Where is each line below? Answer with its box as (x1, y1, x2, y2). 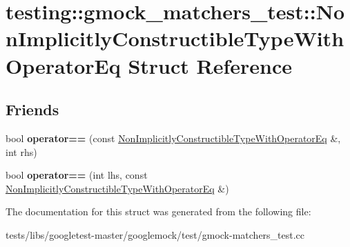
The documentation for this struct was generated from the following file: (6, 204, 311, 219)
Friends (6, 99, 59, 120)
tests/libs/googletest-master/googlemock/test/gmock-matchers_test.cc (6, 227, 305, 241)
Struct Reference (128, 51, 293, 79)
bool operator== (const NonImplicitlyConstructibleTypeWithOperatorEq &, (6, 130, 341, 145)
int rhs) (6, 144, 37, 159)
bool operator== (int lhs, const (6, 168, 148, 182)
